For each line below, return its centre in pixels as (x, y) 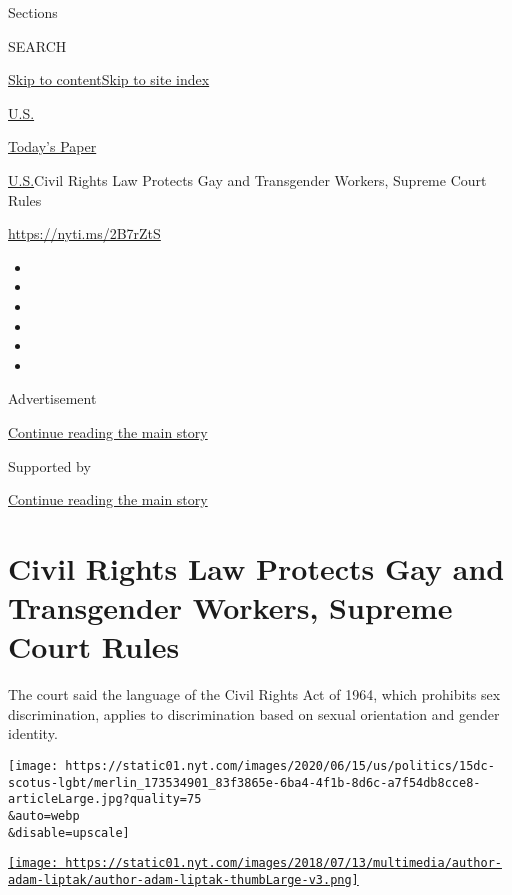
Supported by (49, 465)
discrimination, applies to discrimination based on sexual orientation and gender (254, 713)
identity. (33, 733)
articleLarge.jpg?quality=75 (105, 799)
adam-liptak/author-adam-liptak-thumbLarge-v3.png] (183, 879)
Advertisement (52, 398)
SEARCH (37, 45)
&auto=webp (44, 815)
